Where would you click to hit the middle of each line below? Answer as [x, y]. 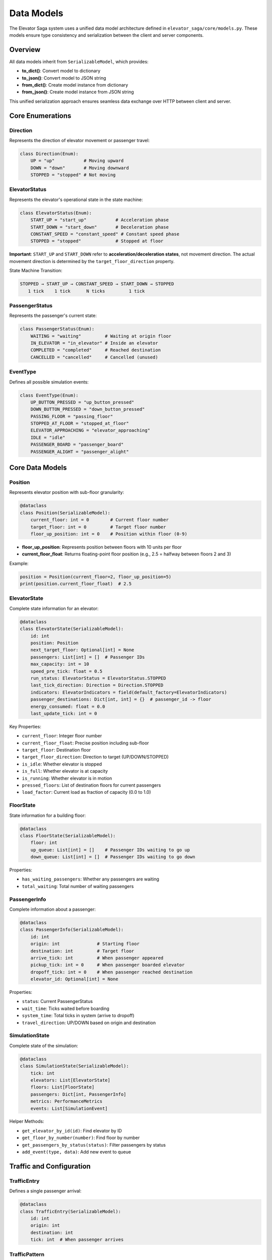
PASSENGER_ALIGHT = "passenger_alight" [80, 452]
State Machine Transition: [36, 271]
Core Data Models [38, 468]
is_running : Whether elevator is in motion [67, 778]
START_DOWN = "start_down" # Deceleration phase [99, 227]
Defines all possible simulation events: [49, 382]
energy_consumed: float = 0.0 [68, 706]
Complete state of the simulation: [44, 1045]
